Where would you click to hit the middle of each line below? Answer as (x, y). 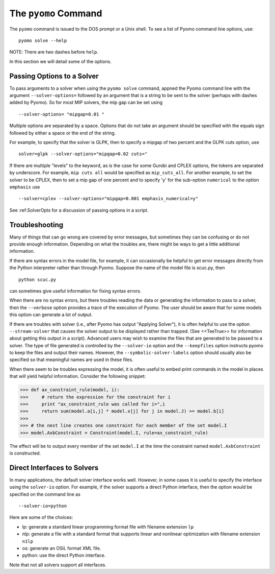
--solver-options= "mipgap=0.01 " (61, 114)
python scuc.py (37, 279)
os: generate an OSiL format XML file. (62, 548)
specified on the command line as (45, 494)
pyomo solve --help (43, 40)
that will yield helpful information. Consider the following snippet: (78, 376)
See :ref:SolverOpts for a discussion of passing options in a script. (79, 210)
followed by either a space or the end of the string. (63, 133)
